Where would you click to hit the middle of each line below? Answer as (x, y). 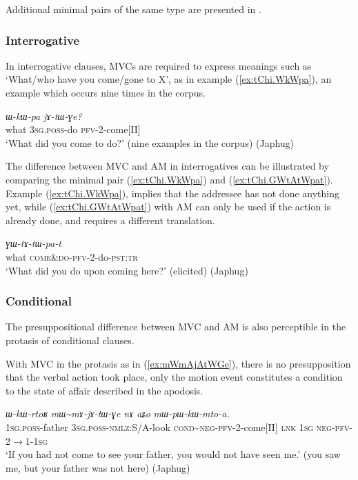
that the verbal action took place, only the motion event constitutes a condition (174, 377)
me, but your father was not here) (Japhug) (98, 467)
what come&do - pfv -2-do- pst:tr (72, 256)
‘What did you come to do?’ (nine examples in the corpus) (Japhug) (150, 142)
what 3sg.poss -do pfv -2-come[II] (73, 129)
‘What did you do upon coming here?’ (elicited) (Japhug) (127, 270)
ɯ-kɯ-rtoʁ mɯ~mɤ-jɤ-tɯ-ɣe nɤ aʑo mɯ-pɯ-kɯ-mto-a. (118, 413)
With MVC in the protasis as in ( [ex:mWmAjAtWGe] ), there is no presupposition (178, 363)
